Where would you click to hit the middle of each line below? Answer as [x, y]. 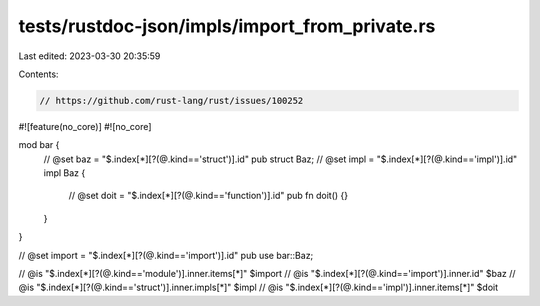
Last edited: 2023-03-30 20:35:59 [89, 56]
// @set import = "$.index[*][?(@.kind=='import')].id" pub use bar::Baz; [166, 255]
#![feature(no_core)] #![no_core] [85, 126]
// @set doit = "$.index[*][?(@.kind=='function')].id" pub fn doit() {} [208, 196]
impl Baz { [64, 173]
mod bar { [39, 145]
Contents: [38, 74]
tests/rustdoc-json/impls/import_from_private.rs [227, 26]
